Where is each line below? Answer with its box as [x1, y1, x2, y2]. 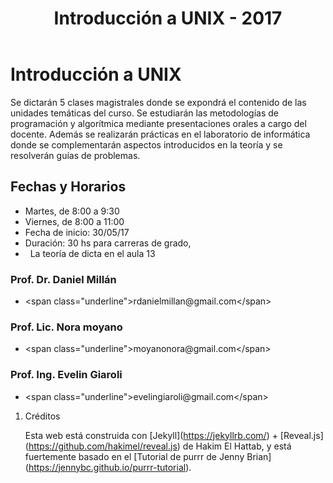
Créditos [24, 410, 61, 422]
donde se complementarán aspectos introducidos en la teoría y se [10, 138, 283, 151]
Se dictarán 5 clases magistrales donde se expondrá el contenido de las [10, 96, 307, 108]
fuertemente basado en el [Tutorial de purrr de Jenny [24, 450, 245, 462]
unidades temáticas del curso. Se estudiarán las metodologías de [10, 107, 279, 119]
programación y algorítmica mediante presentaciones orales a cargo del [10, 117, 307, 129]
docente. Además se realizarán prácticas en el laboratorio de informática [10, 128, 311, 140]
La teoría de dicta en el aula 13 [29, 247, 156, 259]
